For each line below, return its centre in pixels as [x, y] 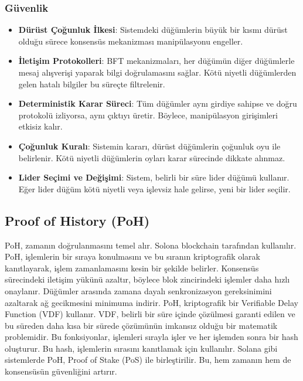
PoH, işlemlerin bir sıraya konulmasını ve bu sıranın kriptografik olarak [133, 256]
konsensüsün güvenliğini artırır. [61, 371]
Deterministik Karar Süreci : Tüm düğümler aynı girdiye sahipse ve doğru [158, 103]
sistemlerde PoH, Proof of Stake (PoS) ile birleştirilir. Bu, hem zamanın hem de [148, 360]
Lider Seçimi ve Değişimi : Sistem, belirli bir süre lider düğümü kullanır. [154, 177]
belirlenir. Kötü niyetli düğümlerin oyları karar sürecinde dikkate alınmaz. [152, 157]
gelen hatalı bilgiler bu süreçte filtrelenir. [92, 84]
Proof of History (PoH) [77, 220]
